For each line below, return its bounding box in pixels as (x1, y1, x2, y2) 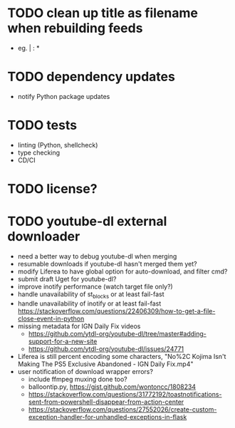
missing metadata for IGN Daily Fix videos (17, 322, 141, 330)
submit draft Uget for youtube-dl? (17, 274, 117, 283)
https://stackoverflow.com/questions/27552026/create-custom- (28, 404, 217, 414)
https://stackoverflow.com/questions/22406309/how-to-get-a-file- (17, 306, 216, 315)
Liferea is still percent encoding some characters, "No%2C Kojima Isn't (17, 352, 226, 360)
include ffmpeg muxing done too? (28, 375, 128, 383)
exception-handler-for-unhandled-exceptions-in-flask (28, 412, 187, 421)
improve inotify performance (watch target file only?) (17, 282, 173, 291)
